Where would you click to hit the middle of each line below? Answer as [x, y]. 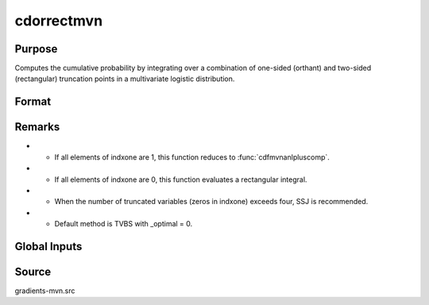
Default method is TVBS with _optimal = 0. [124, 224]
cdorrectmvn [59, 21]
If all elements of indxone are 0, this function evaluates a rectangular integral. [181, 180]
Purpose [36, 49]
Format [33, 102]
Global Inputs [48, 246]
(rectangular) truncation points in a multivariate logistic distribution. [125, 79]
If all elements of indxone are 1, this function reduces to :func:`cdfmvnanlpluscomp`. [192, 157]
